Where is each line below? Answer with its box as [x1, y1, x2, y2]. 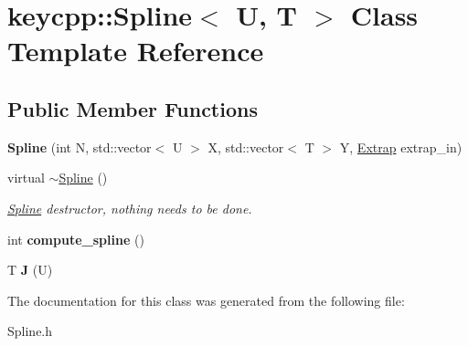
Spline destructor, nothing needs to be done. [7, 198, 252, 217]
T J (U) [7, 260, 53, 279]
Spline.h [7, 321, 53, 341]
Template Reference [7, 32, 264, 69]
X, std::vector [207, 137, 284, 156]
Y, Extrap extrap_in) [339, 137, 463, 156]
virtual [7, 168, 45, 187]
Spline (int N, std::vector [7, 137, 152, 156]
